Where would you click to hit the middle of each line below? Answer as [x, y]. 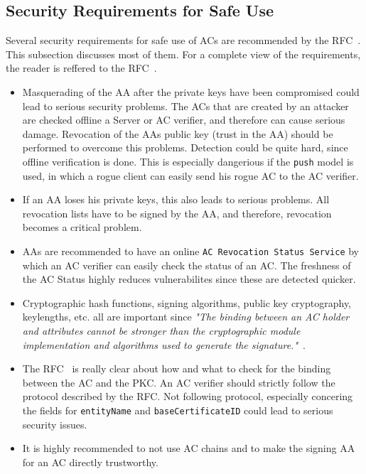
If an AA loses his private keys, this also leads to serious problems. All [176, 199]
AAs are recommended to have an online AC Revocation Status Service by [190, 251]
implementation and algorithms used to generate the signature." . [164, 344]
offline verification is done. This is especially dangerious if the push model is [188, 161]
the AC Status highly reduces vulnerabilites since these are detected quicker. [189, 279]
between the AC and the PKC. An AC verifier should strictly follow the [179, 382]
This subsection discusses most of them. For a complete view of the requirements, [183, 54]
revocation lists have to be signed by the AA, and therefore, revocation [177, 213]
